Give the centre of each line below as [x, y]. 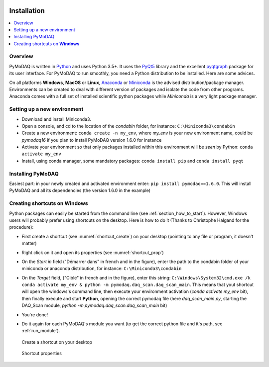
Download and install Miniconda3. [57, 119]
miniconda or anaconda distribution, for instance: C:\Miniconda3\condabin [102, 269]
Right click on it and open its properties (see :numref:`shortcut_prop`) [93, 252]
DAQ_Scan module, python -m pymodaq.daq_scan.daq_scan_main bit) [94, 305]
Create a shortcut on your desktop [57, 342]
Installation [27, 11]
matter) [29, 243]
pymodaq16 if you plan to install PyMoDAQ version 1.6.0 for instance [92, 140]
